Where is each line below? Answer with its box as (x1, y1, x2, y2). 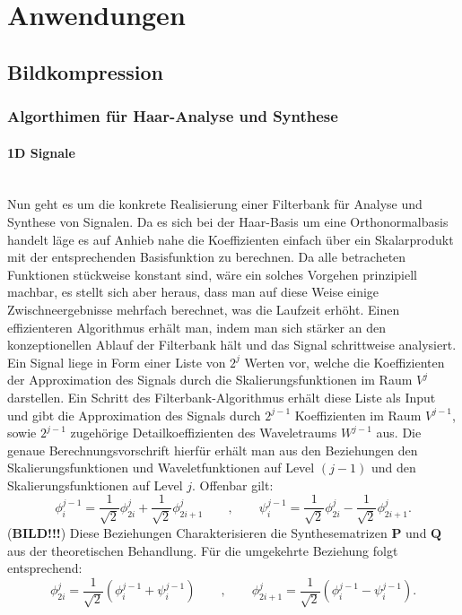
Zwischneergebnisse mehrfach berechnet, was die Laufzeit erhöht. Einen (7, 299, 400, 318)
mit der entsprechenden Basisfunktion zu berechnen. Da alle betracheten (7, 247, 406, 266)
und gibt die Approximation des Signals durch (7, 405, 261, 424)
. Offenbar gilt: (192, 475, 274, 494)
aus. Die (376, 423, 422, 442)
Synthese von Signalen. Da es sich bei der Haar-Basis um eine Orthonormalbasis (7, 212, 449, 230)
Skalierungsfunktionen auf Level (7, 475, 183, 494)
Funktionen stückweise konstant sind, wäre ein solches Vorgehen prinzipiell (7, 264, 417, 283)
